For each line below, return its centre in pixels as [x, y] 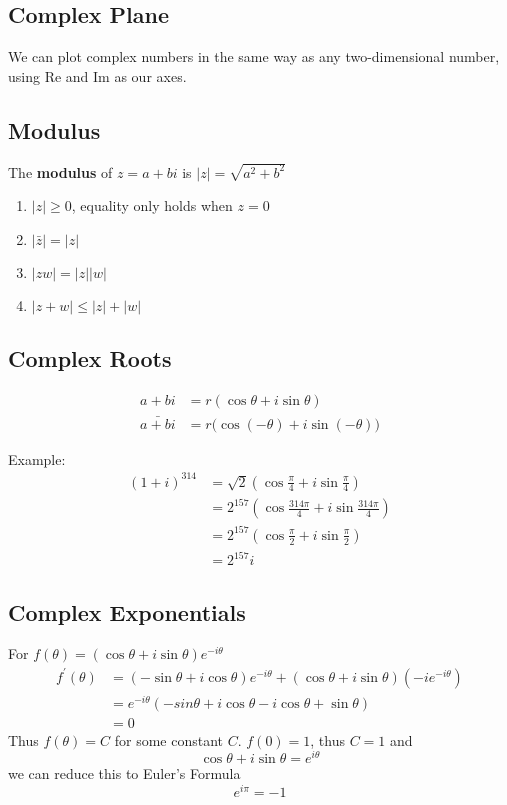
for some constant [169, 739]
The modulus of [60, 171]
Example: [37, 458]
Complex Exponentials [127, 611]
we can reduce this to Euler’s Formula [124, 773]
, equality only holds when [152, 205]
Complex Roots [90, 358]
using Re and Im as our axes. [97, 75]
